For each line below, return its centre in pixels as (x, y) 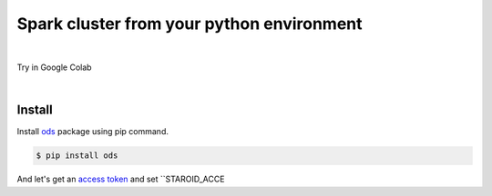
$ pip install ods (77, 156)
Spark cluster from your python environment (190, 24)
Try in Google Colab (54, 67)
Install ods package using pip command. (92, 132)
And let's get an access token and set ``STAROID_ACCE (121, 179)
